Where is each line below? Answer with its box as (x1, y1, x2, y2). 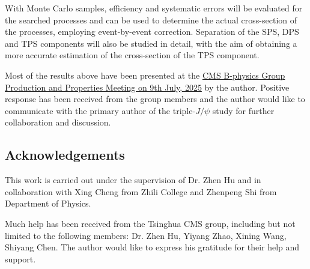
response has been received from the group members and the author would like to (5, 92, 305, 105)
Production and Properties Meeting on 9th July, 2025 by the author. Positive (5, 80, 290, 93)
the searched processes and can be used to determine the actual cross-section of (5, 13, 297, 26)
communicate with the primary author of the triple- (5, 104, 196, 116)
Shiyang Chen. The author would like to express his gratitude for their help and (5, 241, 300, 253)
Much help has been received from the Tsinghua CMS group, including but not (5, 217, 296, 229)
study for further (212, 104, 275, 116)
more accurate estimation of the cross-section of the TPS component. (5, 49, 260, 61)
